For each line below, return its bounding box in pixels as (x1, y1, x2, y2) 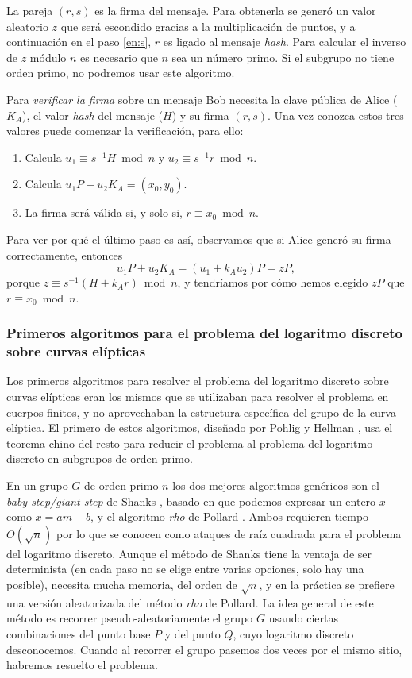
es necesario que (80, 48, 158, 65)
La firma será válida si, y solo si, (25, 204, 183, 221)
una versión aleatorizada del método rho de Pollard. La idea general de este (6, 594, 374, 611)
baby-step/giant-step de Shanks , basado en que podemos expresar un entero (6, 492, 376, 509)
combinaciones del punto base (6, 625, 151, 641)
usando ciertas (268, 610, 338, 626)
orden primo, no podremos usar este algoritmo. (6, 64, 235, 81)
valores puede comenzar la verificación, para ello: (6, 122, 244, 139)
